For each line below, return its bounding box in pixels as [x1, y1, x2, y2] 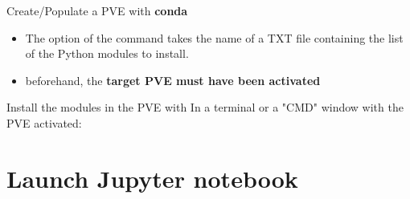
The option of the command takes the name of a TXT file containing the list [25, 29, 404, 46]
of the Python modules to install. [25, 45, 189, 62]
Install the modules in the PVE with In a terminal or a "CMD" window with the [6, 99, 404, 116]
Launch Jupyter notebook [6, 161, 298, 194]
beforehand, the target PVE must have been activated [25, 71, 321, 88]
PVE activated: [6, 114, 82, 131]
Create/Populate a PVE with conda [6, 2, 188, 18]
